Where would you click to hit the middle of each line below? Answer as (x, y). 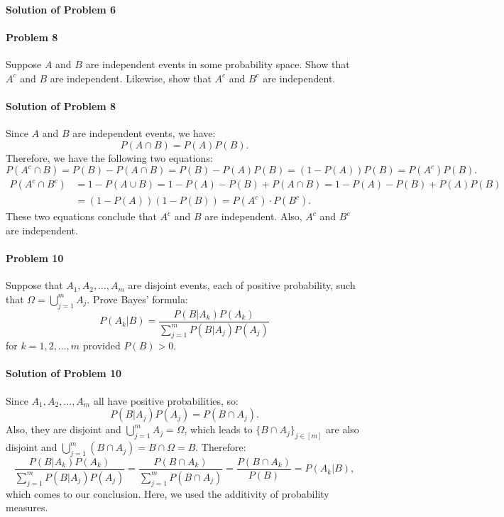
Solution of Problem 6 (61, 9)
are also (343, 429)
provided (102, 345)
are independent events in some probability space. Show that (218, 64)
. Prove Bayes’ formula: (137, 299)
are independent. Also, (253, 216)
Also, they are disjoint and (64, 429)
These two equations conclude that (81, 216)
